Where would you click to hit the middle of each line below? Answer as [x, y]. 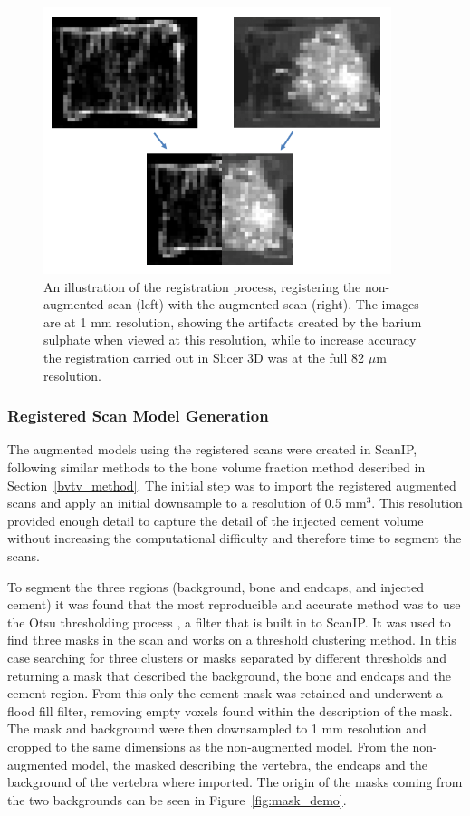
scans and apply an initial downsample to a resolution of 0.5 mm [187, 503]
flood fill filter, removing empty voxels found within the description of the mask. [230, 710]
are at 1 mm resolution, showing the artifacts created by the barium [233, 321]
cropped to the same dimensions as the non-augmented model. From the [208, 746]
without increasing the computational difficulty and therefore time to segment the [235, 538]
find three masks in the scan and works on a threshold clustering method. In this [232, 640]
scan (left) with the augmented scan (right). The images [264, 304]
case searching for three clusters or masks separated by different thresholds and [227, 657]
